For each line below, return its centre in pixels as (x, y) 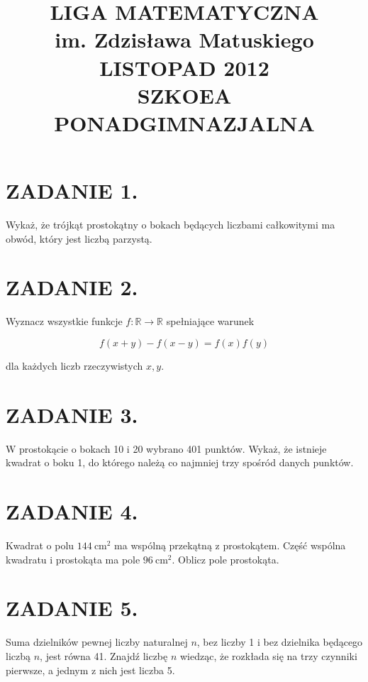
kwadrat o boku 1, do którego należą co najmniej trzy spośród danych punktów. (180, 462)
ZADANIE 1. (72, 191)
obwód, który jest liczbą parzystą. (79, 238)
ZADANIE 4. (72, 511)
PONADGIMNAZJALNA (184, 122)
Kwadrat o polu (40, 545)
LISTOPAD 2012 (184, 67)
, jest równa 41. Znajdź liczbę (104, 655)
